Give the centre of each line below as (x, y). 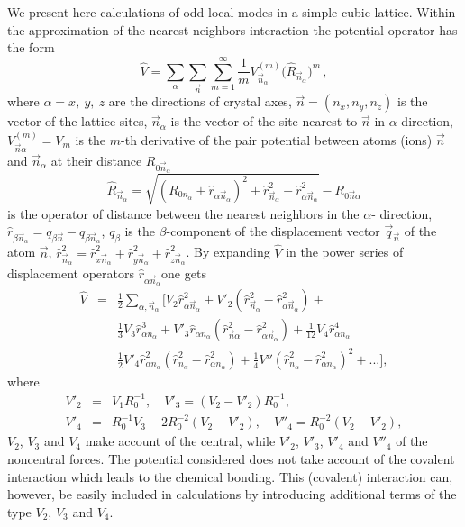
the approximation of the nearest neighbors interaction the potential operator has (232, 29)
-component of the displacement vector (273, 231)
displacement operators (71, 273)
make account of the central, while (180, 441)
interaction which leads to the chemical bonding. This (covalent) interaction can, (230, 476)
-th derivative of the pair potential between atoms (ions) (277, 139)
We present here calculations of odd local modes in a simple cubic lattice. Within (232, 12)
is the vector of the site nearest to (264, 121)
